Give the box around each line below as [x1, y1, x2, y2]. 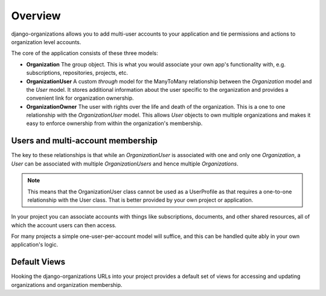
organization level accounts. [11, 38, 81, 45]
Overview [11, 9, 61, 22]
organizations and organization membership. [11, 281, 123, 288]
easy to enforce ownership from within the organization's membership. [26, 120, 203, 127]
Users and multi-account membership [11, 136, 158, 146]
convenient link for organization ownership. [26, 94, 134, 102]
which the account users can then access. [11, 221, 117, 229]
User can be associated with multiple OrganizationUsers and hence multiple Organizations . [11, 160, 238, 167]
